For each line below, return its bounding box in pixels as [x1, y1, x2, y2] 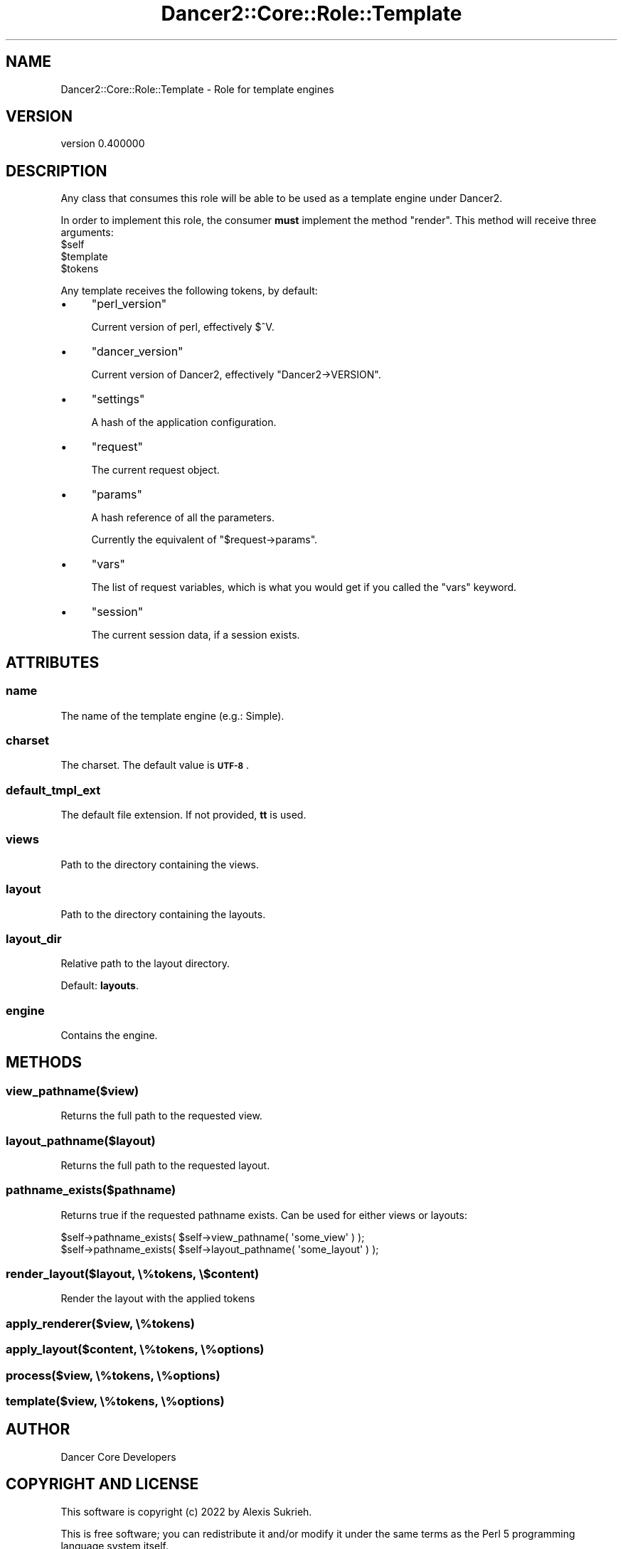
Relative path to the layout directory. [60, 957, 230, 970]
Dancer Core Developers [60, 1450, 176, 1463]
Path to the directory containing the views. [60, 858, 260, 871]
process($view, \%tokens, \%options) [6, 1368, 220, 1383]
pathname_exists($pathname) [6, 1183, 176, 1198]
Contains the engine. [60, 1029, 158, 1041]
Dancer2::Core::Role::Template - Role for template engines [60, 82, 334, 95]
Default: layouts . [60, 979, 139, 992]
